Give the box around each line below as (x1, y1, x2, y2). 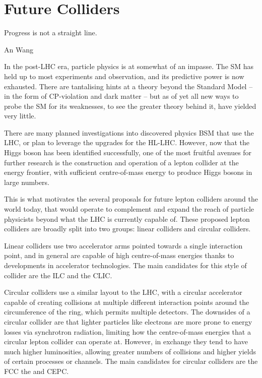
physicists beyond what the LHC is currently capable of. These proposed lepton (4, 213, 250, 224)
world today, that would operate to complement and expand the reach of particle (4, 204, 254, 214)
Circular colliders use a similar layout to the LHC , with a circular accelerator (4, 287, 242, 297)
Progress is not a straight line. (4, 27, 97, 38)
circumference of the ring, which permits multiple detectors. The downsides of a (4, 306, 250, 317)
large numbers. (4, 176, 49, 187)
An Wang (4, 44, 33, 54)
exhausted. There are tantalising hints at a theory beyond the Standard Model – (4, 81, 253, 91)
